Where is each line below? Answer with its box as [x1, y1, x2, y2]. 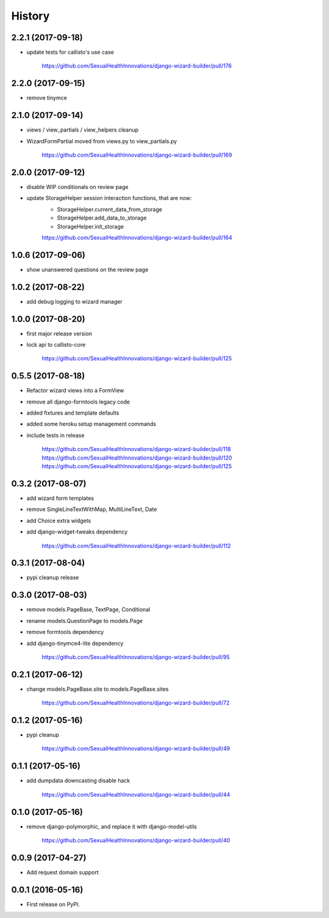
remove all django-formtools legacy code [26, 398, 130, 405]
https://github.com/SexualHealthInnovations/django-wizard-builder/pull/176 [41, 62, 232, 69]
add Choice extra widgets [26, 517, 91, 524]
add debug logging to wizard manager [26, 297, 123, 305]
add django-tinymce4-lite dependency [26, 639, 124, 647]
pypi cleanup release [26, 574, 79, 582]
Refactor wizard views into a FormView [26, 387, 124, 394]
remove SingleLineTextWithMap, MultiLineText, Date [26, 506, 157, 513]
